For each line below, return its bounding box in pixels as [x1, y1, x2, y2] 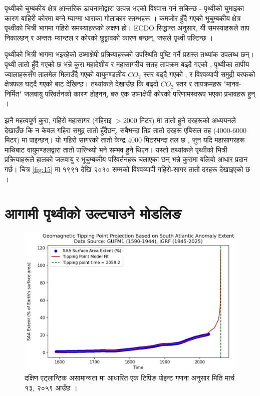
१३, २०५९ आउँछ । [25, 382, 78, 392]
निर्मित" [5, 88, 22, 98]
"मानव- [223, 78, 241, 89]
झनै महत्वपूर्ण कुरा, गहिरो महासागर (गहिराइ [5, 114, 112, 125]
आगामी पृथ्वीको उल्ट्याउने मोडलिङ [5, 203, 181, 223]
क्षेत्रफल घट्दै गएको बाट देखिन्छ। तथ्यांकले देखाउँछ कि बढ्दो [5, 78, 158, 89]
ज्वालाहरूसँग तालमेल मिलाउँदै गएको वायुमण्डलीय [5, 68, 126, 79]
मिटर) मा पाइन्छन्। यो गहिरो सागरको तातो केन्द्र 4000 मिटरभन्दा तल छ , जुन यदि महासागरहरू [5, 134, 245, 145]
